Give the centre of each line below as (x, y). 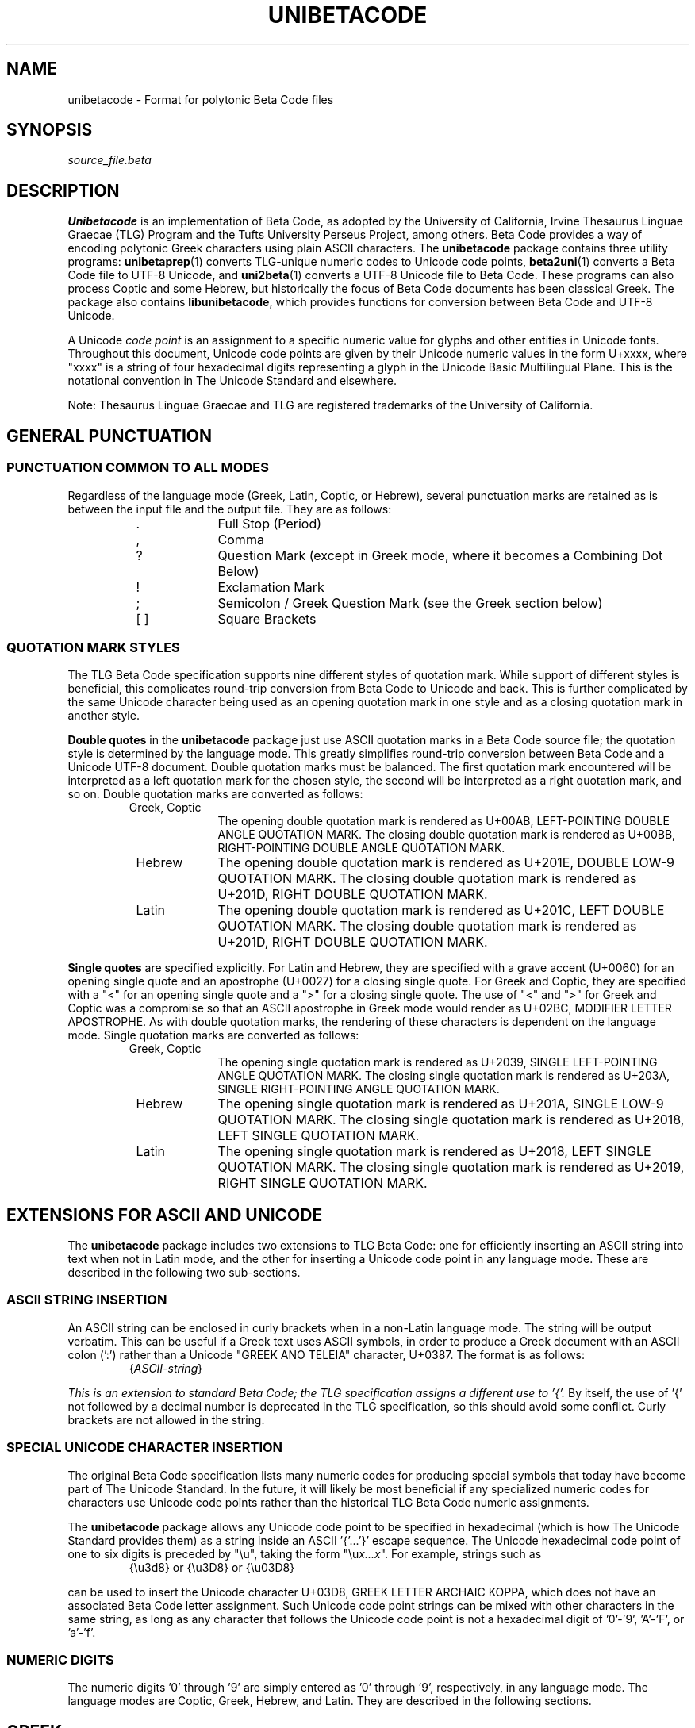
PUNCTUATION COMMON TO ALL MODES (138, 468)
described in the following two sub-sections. (184, 1273)
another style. (104, 716)
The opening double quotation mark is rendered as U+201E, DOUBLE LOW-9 (446, 863)
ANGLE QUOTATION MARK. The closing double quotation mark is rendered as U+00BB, (447, 835)
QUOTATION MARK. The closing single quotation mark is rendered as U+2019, (451, 1167)
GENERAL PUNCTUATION (109, 436)
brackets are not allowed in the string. (166, 1419)
